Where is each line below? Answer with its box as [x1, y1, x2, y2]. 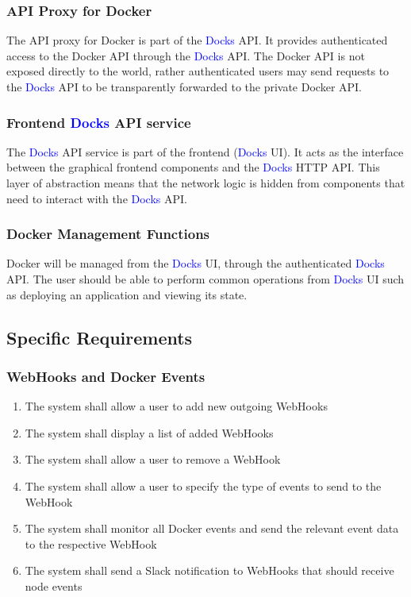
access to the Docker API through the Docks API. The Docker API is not [6, 47, 365, 64]
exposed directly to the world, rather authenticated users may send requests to [6, 63, 390, 79]
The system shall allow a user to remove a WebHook [25, 451, 281, 468]
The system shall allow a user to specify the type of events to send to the [25, 477, 382, 494]
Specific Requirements [6, 325, 193, 349]
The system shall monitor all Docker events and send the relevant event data [25, 520, 399, 537]
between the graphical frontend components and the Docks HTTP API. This [6, 159, 380, 175]
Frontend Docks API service [6, 112, 191, 132]
